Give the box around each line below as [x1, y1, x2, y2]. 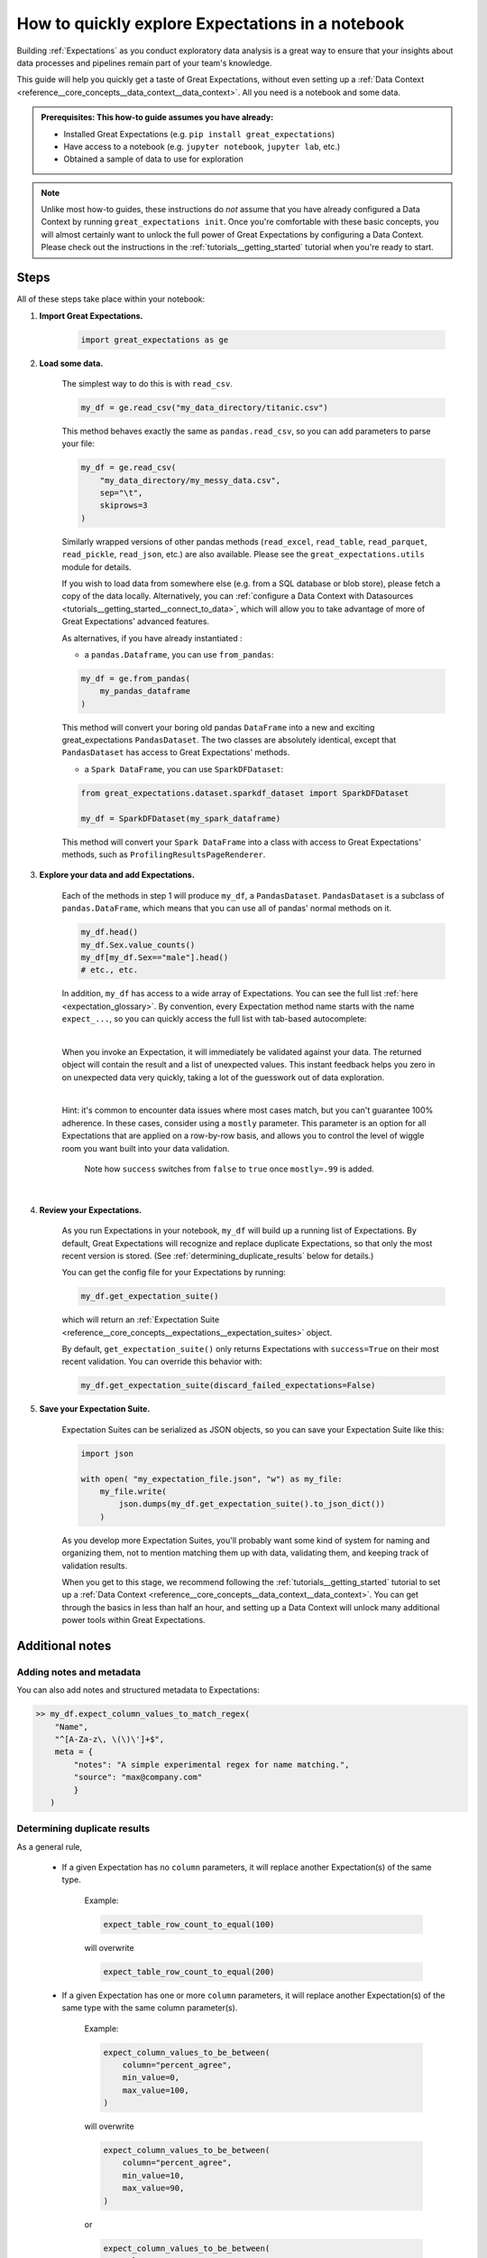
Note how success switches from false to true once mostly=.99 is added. [84, 1163, 374, 1174]
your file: [61, 438, 95, 449]
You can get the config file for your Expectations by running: [61, 1267, 286, 1278]
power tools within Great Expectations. [61, 1615, 207, 1626]
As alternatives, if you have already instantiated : [61, 632, 243, 643]
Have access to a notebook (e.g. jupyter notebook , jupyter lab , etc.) [63, 141, 341, 152]
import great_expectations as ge [80, 334, 229, 345]
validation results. [61, 1560, 128, 1571]
